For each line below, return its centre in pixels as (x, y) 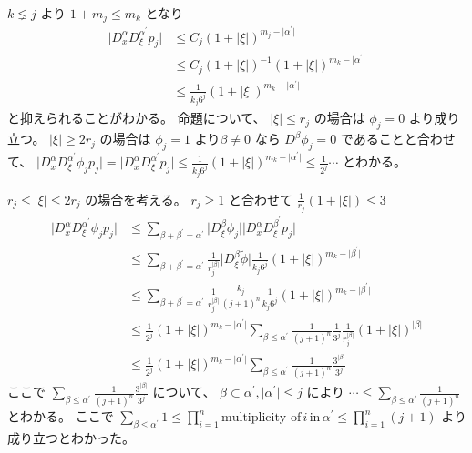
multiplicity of (262, 418)
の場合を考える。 (136, 199)
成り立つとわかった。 (71, 437)
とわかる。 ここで (61, 416)
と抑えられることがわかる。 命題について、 (137, 118)
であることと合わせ (398, 139)
